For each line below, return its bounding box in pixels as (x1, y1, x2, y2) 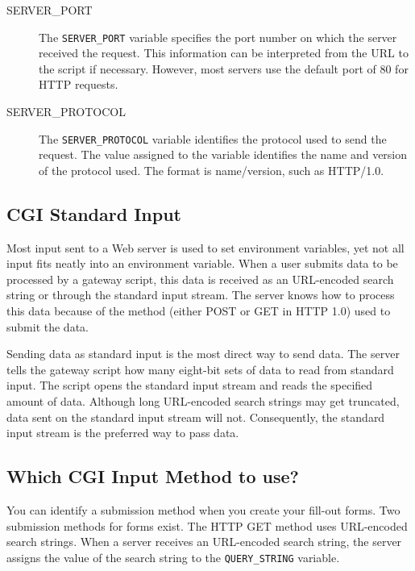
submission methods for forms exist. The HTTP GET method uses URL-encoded (6, 517, 408, 534)
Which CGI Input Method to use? (6, 464, 300, 489)
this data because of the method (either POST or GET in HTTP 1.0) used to (6, 302, 391, 319)
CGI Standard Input (6, 201, 181, 226)
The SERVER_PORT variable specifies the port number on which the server (39, 28, 397, 45)
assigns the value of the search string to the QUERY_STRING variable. (6, 548, 340, 565)
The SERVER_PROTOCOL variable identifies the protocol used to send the (39, 130, 387, 147)
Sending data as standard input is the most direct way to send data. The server (6, 345, 400, 362)
